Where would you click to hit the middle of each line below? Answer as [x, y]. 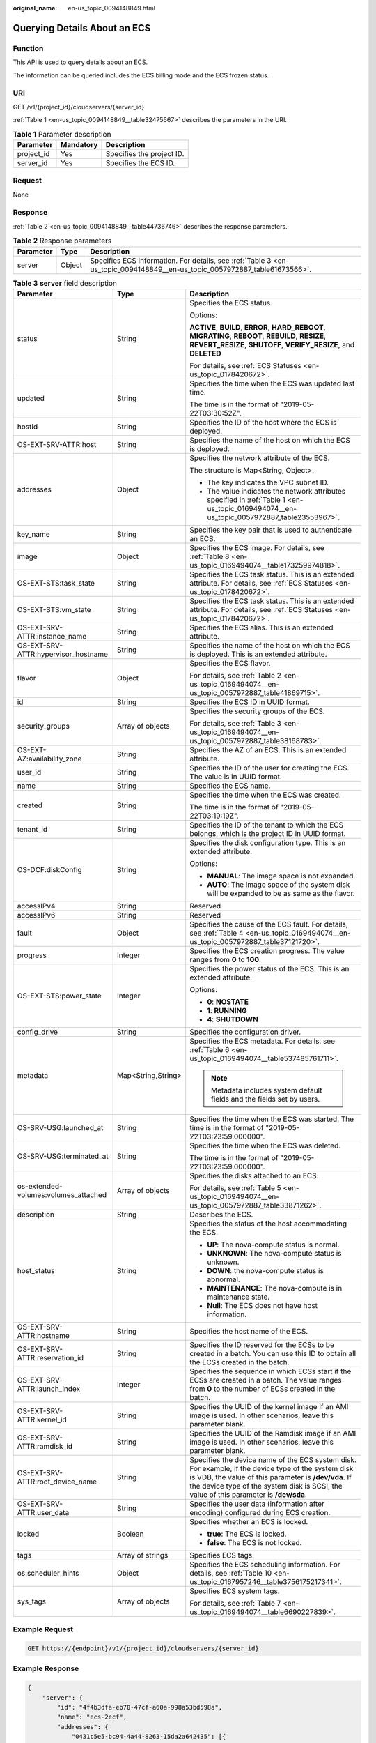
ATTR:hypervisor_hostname [62, 654]
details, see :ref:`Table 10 [230, 1573]
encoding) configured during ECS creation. [260, 1512]
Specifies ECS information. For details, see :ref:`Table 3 [181, 260]
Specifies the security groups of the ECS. [257, 711]
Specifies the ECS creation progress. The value [267, 950]
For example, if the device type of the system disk [272, 1468]
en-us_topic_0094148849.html [112, 8]
